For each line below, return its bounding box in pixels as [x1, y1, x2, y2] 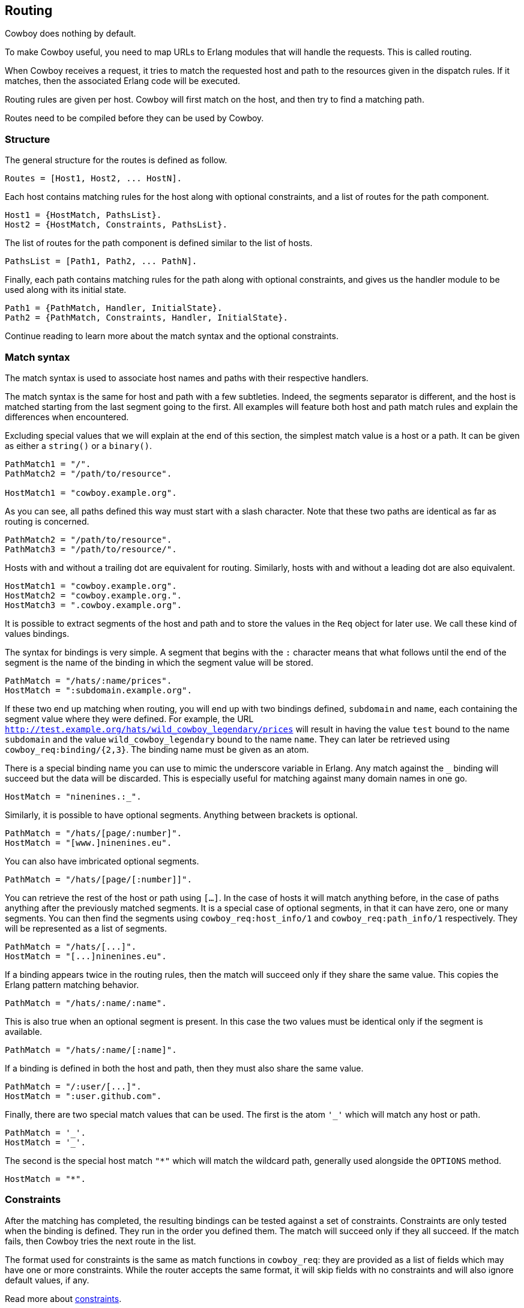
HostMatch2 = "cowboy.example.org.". [5, 590, 182, 600]
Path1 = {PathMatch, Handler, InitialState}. [5, 303, 223, 313]
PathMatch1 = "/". [5, 459, 91, 469]
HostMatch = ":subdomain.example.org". [5, 685, 192, 695]
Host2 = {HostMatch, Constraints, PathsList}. [5, 220, 227, 230]
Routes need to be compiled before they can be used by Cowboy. [5, 113, 264, 124]
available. [5, 1026, 43, 1037]
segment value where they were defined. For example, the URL [5, 713, 254, 724]
